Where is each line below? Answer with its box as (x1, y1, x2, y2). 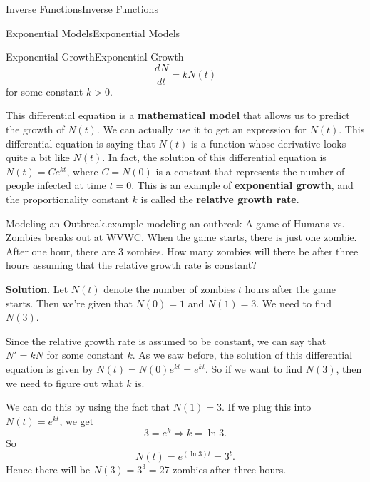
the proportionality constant (6, 192, 129, 206)
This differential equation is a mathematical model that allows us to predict (6, 108, 350, 123)
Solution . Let (6, 281, 68, 296)
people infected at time (6, 178, 106, 193)
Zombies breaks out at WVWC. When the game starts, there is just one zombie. (6, 230, 357, 245)
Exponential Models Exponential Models (6, 25, 180, 40)
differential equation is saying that (6, 135, 155, 150)
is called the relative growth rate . (140, 192, 299, 206)
